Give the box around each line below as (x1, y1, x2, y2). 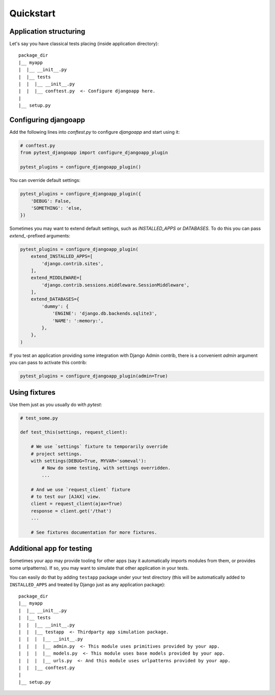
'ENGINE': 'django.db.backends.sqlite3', (52, 310, 157, 317)
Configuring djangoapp (9, 115, 85, 124)
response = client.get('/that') (31, 508, 112, 514)
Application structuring (9, 27, 86, 36)
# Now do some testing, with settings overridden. (41, 465, 171, 471)
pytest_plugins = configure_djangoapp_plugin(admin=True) (20, 373, 168, 379)
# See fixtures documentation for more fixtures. (31, 529, 157, 535)
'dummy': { (41, 303, 69, 309)
